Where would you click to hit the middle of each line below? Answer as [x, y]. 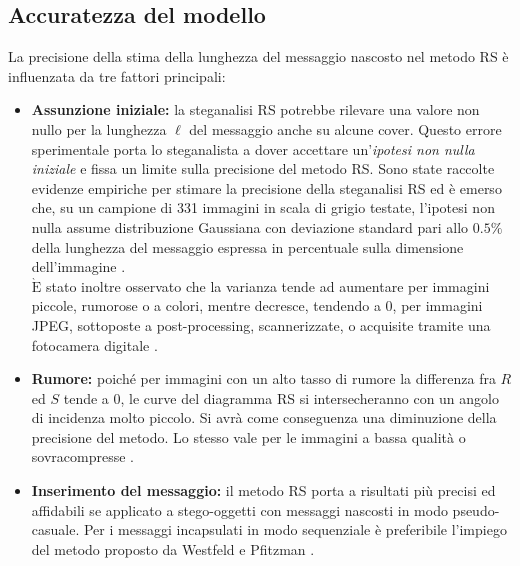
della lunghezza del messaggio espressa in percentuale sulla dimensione [247, 246]
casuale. [55, 529]
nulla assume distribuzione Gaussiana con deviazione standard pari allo [250, 226]
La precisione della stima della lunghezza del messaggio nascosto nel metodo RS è [258, 56]
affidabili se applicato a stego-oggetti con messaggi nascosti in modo [239, 509]
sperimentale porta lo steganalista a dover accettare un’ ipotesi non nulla [253, 148]
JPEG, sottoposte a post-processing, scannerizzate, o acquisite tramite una [261, 324]
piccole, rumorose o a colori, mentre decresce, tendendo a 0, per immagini [257, 305]
